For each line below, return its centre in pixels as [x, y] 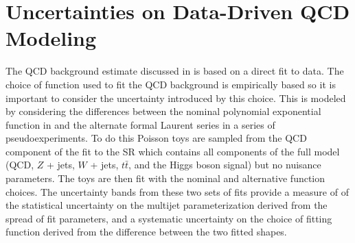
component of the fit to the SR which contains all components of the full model [173, 151]
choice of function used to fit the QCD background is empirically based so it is [171, 84]
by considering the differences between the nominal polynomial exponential [163, 111]
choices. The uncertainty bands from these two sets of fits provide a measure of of [177, 191]
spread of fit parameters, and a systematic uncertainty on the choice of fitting [169, 218]
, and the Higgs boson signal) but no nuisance [225, 165]
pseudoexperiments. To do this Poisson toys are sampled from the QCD [156, 138]
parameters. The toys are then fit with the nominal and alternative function [165, 178]
